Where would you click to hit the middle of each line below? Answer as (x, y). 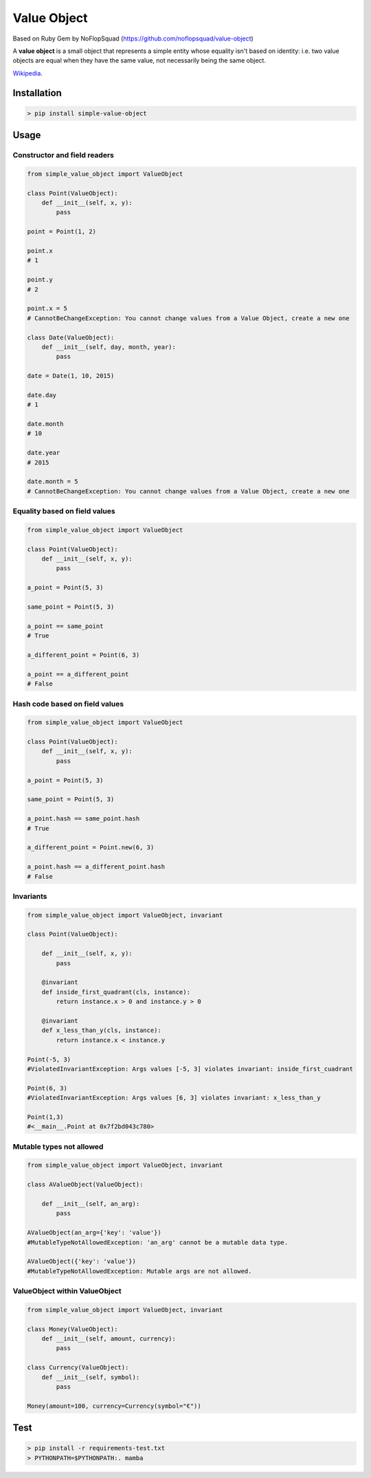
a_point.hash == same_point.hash (83, 819)
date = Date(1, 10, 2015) (71, 376)
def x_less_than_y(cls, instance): (101, 1030)
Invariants (30, 896)
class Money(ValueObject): (72, 1329)
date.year (44, 453)
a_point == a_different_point (78, 674)
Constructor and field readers (64, 155)
